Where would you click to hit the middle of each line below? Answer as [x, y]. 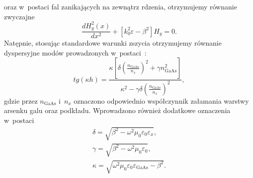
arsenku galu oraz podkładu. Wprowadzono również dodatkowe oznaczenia [117, 110]
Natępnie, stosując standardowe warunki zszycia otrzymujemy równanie [113, 43]
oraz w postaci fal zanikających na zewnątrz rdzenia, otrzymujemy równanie [121, 6]
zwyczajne [19, 16]
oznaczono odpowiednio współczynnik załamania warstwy [161, 100]
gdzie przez [21, 100]
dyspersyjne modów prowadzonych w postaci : [75, 52]
